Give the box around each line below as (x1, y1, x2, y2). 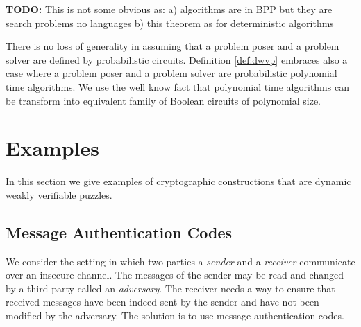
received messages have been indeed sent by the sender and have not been (6, 294, 319, 309)
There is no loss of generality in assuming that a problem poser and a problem (6, 39, 339, 53)
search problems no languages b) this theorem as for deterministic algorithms (6, 15, 334, 30)
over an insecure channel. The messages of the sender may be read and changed (6, 267, 344, 282)
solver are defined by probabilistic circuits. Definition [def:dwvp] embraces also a (6, 52, 348, 67)
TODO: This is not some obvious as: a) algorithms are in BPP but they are (6, 2, 333, 16)
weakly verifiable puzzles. (6, 187, 112, 202)
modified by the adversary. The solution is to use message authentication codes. (6, 308, 344, 323)
